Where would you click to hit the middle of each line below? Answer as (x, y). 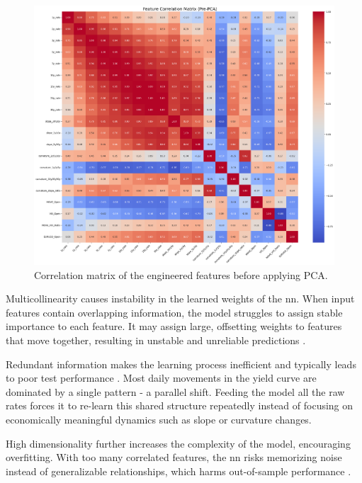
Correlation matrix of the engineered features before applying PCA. (181, 274)
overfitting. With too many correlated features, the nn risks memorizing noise (174, 457)
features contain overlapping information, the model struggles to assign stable (174, 312)
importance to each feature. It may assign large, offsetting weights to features (174, 326)
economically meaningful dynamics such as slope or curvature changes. (159, 419)
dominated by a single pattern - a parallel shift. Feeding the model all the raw (175, 391)
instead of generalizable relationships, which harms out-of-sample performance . (179, 471)
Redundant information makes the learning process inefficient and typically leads (181, 364)
